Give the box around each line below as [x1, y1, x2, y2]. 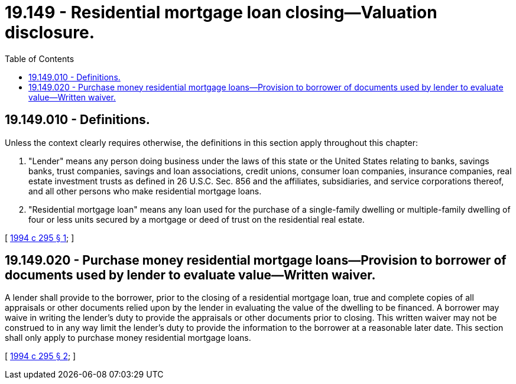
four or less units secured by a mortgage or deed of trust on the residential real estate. [28, 214, 365, 224]
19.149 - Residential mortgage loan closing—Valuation [5, 2, 437, 22]
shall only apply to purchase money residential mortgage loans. [5, 333, 251, 343]
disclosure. [5, 22, 95, 43]
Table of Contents [5, 53, 74, 64]
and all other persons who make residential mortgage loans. [28, 186, 262, 196]
